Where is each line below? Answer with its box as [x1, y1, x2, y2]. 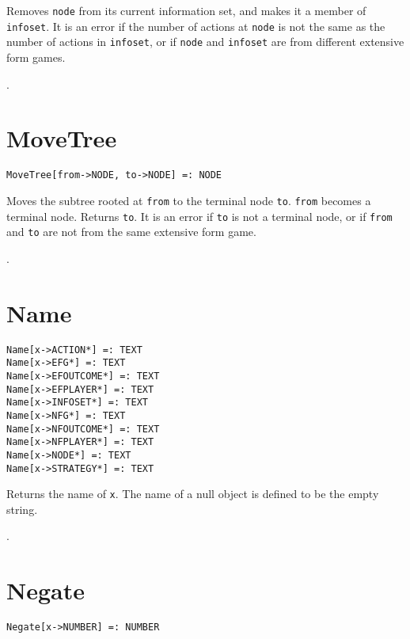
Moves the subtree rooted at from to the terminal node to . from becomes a [6, 192, 371, 208]
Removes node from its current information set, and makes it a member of [6, 2, 366, 18]
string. [6, 500, 38, 517]
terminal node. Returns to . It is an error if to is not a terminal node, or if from [6, 207, 393, 224]
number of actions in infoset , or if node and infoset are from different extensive [6, 33, 404, 50]
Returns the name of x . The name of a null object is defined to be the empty [6, 485, 379, 502]
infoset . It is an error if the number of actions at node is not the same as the [6, 17, 385, 34]
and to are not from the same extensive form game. [6, 223, 256, 240]
